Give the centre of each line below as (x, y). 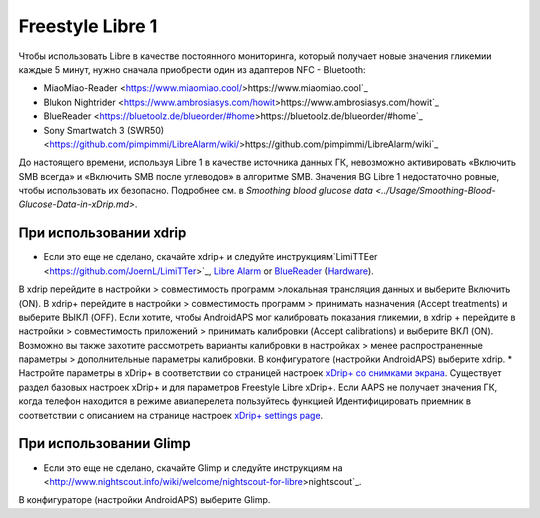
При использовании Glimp (105, 443)
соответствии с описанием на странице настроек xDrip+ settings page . (171, 415)
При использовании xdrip (102, 233)
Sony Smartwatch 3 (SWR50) (104, 130)
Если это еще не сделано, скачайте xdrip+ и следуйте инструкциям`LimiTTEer (210, 257)
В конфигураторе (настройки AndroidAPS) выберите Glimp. (144, 500)
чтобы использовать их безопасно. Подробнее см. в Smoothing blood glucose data (196, 191)
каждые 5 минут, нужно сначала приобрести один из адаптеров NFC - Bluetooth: (192, 69)
